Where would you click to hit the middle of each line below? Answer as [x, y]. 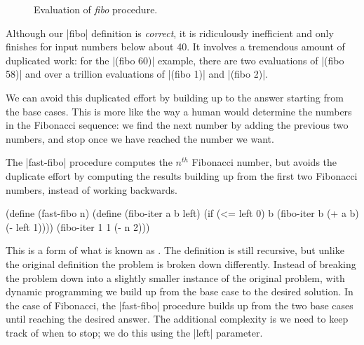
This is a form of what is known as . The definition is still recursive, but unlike [175, 250]
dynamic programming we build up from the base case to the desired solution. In [180, 291]
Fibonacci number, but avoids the [264, 162]
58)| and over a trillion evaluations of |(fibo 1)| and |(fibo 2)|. [137, 74]
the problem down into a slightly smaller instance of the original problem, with [175, 277]
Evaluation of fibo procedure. [96, 9]
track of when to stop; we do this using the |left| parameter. [134, 332]
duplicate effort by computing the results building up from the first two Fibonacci [182, 175]
